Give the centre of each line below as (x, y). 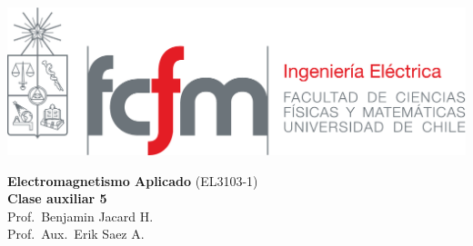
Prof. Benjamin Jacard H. (81, 216)
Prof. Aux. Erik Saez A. (76, 234)
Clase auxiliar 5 (57, 198)
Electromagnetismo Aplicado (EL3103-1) (133, 180)
